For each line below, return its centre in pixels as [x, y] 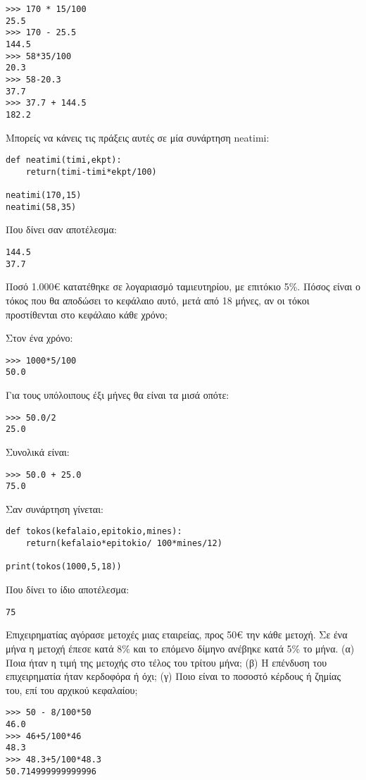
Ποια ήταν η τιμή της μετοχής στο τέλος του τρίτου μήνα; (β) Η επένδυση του [166, 662]
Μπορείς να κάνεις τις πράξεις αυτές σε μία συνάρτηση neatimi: [138, 137]
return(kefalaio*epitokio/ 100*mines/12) [124, 544]
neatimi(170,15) [44, 196]
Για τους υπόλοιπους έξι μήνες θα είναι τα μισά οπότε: [118, 395]
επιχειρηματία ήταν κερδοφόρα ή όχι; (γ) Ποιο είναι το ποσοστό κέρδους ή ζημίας [173, 676]
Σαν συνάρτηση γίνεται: [55, 508]
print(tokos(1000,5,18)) [64, 567]
